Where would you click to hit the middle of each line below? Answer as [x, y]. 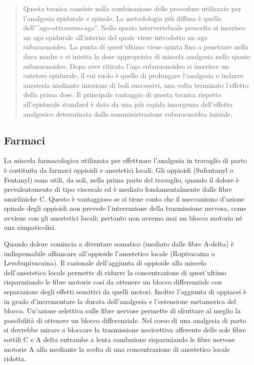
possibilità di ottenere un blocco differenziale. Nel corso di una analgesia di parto [125, 320]
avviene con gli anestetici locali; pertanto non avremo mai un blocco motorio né [123, 217]
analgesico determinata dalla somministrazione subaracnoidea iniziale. [128, 113]
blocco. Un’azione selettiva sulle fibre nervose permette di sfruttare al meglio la [122, 311]
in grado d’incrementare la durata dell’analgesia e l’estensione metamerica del [120, 301]
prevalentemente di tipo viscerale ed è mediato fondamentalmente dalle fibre [118, 189]
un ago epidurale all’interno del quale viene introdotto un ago [115, 37]
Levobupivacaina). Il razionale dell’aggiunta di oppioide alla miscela [105, 263]
